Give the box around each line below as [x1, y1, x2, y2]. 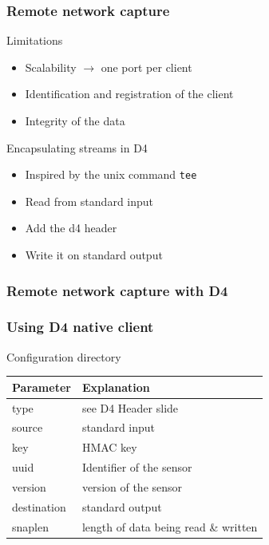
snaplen [12, 518, 49, 535]
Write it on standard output [25, 247, 163, 263]
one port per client [101, 58, 192, 75]
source [12, 419, 43, 436]
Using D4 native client [6, 317, 154, 337]
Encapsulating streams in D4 [6, 139, 148, 156]
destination [12, 498, 66, 515]
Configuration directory [6, 348, 121, 365]
